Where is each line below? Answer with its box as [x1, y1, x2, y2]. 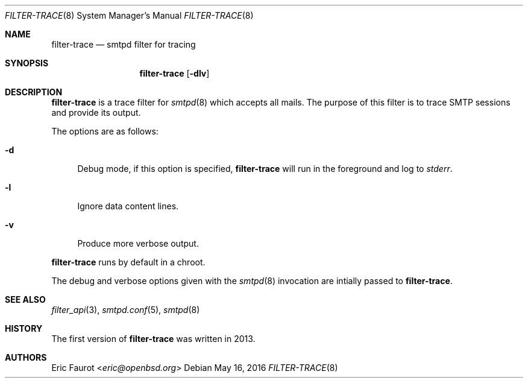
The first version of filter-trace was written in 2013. [51, 334, 256, 344]
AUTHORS [5, 352, 47, 362]
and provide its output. [51, 107, 141, 118]
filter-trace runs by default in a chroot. [51, 257, 206, 267]
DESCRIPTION [5, 87, 63, 97]
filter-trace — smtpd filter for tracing [51, 39, 196, 49]
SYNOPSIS [5, 58, 49, 68]
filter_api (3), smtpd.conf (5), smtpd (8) [51, 305, 200, 315]
